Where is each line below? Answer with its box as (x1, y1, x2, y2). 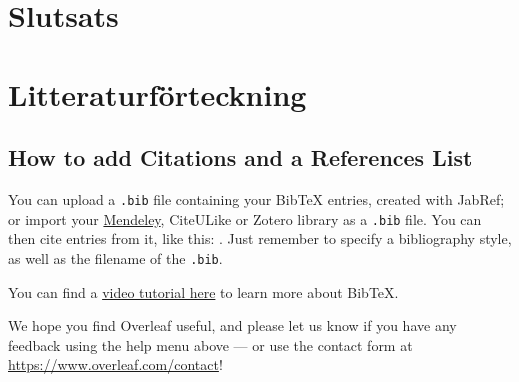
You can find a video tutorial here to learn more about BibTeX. (8, 281, 399, 302)
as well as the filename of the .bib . (8, 247, 223, 268)
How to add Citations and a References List (8, 142, 473, 173)
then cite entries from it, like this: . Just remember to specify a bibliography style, (8, 228, 512, 249)
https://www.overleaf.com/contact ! (8, 354, 223, 375)
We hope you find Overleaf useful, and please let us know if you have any (8, 315, 457, 336)
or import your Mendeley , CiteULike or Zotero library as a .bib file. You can (8, 208, 482, 229)
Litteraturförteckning (8, 73, 307, 114)
